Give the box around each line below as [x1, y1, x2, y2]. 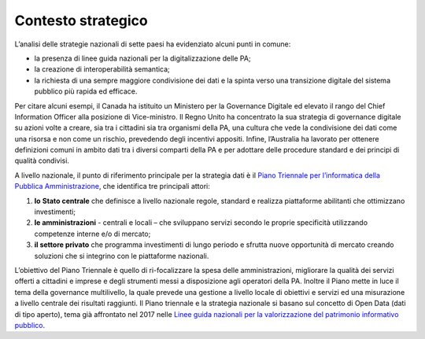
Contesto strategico [14, 12, 149, 29]
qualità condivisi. [14, 156, 70, 165]
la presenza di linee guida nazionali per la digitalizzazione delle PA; [34, 53, 251, 63]
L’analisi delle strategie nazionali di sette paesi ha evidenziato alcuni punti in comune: [14, 39, 291, 49]
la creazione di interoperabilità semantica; [34, 64, 171, 74]
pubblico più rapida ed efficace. [34, 87, 138, 96]
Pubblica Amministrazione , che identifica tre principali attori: [14, 182, 210, 191]
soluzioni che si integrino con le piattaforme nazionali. [34, 251, 209, 260]
